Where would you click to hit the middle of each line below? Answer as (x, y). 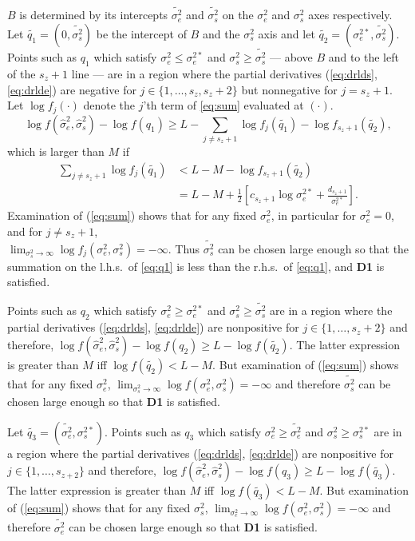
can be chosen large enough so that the (314, 248)
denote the (109, 105)
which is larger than (56, 151)
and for (25, 231)
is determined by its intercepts (94, 15)
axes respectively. (350, 15)
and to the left (364, 57)
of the (22, 73)
